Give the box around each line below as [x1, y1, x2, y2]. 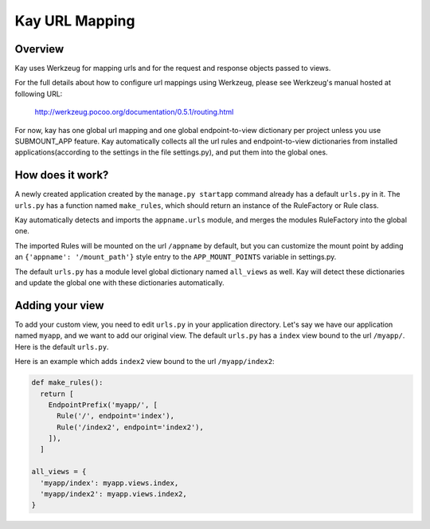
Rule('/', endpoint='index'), [57, 411, 175, 421]
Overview [14, 42, 64, 56]
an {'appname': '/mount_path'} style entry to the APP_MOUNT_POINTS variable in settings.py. [14, 252, 337, 262]
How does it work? [14, 168, 109, 182]
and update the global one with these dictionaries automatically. [14, 278, 225, 288]
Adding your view [14, 299, 104, 312]
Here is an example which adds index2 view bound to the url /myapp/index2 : [14, 357, 275, 366]
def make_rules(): [31, 378, 104, 387]
